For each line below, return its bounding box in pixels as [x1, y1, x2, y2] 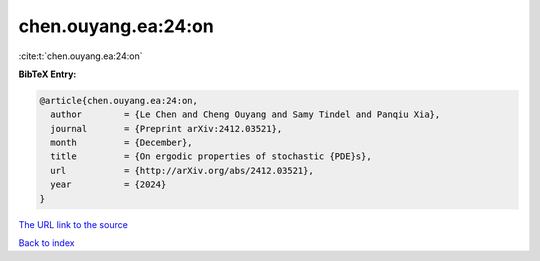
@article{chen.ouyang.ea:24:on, [39, 95, 199, 106]
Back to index [18, 237, 75, 249]
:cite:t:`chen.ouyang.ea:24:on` [18, 50, 143, 62]
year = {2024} [50, 179, 167, 190]
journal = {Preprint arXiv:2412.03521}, [50, 123, 283, 134]
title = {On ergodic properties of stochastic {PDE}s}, [50, 151, 372, 162]
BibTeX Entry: [18, 68, 77, 80]
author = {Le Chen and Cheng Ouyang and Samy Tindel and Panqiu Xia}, [50, 109, 441, 120]
